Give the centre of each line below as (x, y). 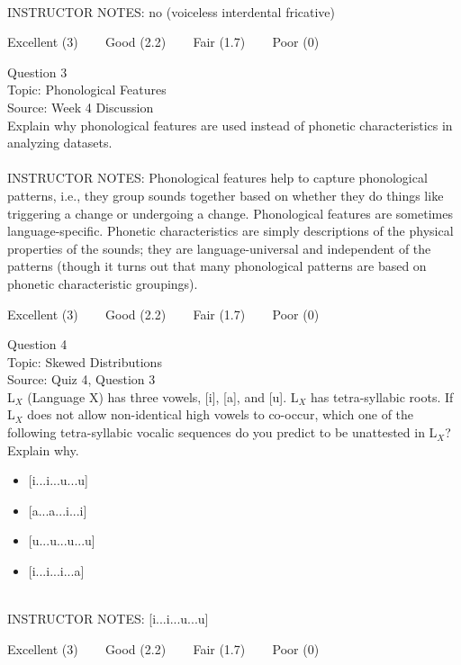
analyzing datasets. (60, 143)
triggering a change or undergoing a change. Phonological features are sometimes (230, 213)
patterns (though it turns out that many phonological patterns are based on (217, 266)
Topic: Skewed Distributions (85, 361)
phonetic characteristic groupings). (103, 283)
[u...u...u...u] (62, 540)
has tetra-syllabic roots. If (382, 396)
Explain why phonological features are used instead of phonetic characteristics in (230, 125)
